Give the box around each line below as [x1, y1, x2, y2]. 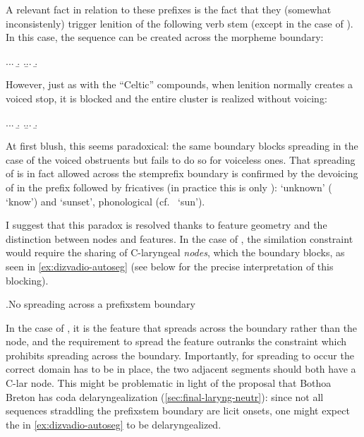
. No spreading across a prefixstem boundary [6, 297, 195, 311]
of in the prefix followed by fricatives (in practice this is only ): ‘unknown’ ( [6, 179, 332, 194]
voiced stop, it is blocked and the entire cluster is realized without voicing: [6, 90, 327, 105]
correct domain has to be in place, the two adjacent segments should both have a [6, 361, 356, 376]
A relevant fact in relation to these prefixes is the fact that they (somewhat [6, 2, 332, 16]
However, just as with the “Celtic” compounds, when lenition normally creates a [6, 77, 353, 92]
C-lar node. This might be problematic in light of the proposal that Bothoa [6, 376, 332, 390]
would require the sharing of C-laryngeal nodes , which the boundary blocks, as [6, 245, 345, 260]
